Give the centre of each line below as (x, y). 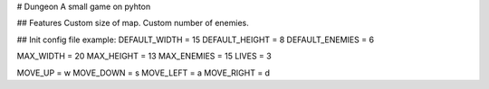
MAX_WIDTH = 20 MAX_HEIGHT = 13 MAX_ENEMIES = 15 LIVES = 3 (144, 56)
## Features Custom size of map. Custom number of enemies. (133, 23)
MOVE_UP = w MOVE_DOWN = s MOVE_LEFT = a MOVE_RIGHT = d (144, 73)
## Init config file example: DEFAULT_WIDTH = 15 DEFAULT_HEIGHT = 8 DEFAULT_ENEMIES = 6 (196, 40)
